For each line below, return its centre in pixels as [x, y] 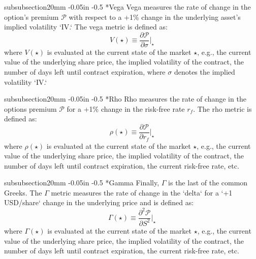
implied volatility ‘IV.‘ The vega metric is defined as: [86, 27]
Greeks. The [23, 192]
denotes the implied [204, 72]
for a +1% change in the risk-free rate [126, 108]
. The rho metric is [222, 108]
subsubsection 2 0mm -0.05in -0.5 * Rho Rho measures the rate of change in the [125, 99]
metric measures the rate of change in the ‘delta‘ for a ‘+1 [142, 192]
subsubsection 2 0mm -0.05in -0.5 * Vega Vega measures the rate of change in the [127, 7]
